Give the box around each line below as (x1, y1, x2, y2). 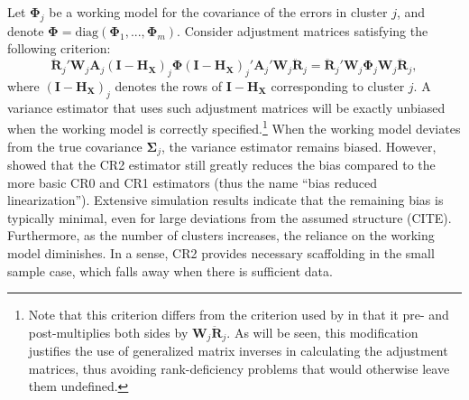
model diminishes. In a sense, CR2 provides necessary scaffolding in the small (7, 244, 435, 263)
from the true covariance (7, 136, 143, 155)
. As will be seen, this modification (226, 322, 418, 341)
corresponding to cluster (271, 77, 405, 95)
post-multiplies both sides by (28, 322, 189, 341)
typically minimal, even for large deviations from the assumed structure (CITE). (7, 208, 452, 227)
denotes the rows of (115, 77, 222, 95)
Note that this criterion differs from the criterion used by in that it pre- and (28, 305, 449, 324)
